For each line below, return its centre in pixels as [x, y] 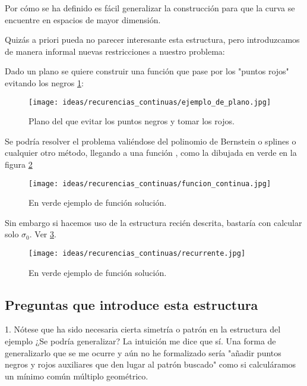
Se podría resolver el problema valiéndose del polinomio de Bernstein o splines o [151, 141]
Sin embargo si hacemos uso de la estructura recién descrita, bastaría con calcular [153, 222]
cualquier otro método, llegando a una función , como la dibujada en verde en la [151, 153]
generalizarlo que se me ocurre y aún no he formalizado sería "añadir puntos [143, 352]
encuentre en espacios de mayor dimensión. [83, 19]
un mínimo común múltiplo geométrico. [77, 376]
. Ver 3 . [43, 234]
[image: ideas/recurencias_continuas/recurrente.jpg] [137, 254]
